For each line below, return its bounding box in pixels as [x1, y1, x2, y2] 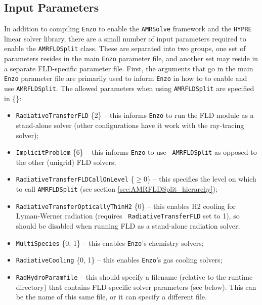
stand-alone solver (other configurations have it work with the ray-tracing [16, 119, 244, 130]
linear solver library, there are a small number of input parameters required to [4, 33, 246, 43]
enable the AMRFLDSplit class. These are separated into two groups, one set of [4, 43, 246, 54]
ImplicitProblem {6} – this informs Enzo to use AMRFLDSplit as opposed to [16, 147, 257, 157]
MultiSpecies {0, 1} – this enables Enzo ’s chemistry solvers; [16, 237, 204, 248]
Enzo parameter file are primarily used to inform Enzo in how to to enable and [4, 73, 247, 83]
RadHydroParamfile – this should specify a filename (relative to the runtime [16, 271, 253, 282]
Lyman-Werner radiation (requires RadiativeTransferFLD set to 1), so [16, 210, 240, 221]
